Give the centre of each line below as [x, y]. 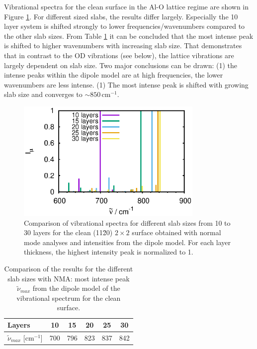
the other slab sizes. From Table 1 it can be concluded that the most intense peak [129, 36]
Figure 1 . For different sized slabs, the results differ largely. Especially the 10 [121, 16]
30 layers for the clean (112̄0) [68, 232]
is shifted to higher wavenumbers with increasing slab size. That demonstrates [123, 45]
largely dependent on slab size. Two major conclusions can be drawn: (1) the [121, 65]
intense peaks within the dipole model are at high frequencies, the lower [114, 75]
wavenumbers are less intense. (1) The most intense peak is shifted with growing [126, 84]
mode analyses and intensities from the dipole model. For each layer [127, 242]
